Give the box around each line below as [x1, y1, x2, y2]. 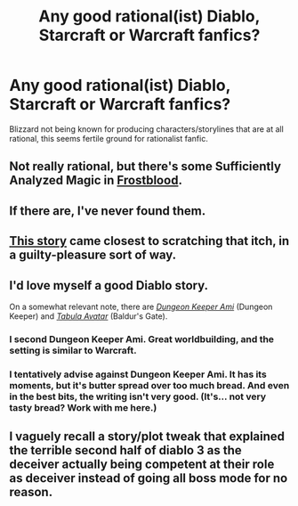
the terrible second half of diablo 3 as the [9, 443, 242, 458]
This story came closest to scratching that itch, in [9, 233, 290, 249]
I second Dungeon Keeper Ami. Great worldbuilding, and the [9, 332, 274, 345]
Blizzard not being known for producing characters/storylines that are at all [9, 123, 285, 135]
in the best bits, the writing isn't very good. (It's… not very [9, 390, 267, 403]
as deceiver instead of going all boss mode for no [9, 470, 288, 486]
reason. [9, 485, 53, 500]
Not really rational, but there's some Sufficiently [9, 159, 282, 175]
